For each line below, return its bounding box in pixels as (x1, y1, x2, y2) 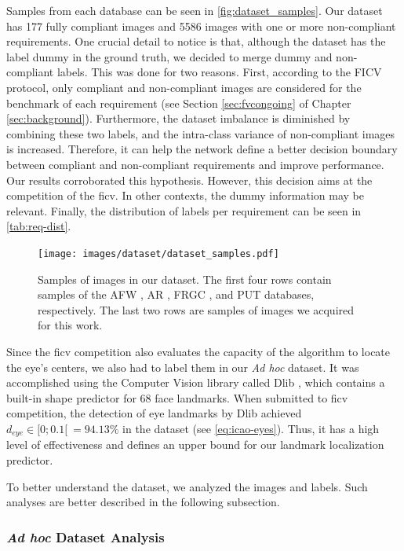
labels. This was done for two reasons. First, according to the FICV (56, 64, 382, 80)
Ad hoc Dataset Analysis (6, 527, 165, 546)
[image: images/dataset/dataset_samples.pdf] (38, 248, 279, 259)
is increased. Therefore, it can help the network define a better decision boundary (6, 141, 398, 157)
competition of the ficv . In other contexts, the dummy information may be (6, 187, 364, 204)
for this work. (38, 317, 103, 333)
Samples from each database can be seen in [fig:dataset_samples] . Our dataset (6, 2, 383, 18)
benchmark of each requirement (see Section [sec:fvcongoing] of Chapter (6, 94, 351, 111)
